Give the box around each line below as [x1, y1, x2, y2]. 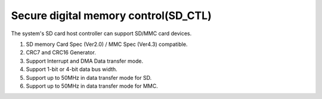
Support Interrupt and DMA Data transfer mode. [26, 57, 143, 64]
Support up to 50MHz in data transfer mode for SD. [26, 74, 152, 81]
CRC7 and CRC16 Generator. [26, 49, 97, 56]
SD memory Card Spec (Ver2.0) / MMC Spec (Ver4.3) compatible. [26, 41, 188, 48]
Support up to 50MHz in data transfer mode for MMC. [26, 82, 158, 89]
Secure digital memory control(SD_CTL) [11, 9, 212, 22]
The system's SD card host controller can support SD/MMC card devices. [11, 30, 192, 37]
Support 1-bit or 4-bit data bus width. [26, 66, 117, 73]
